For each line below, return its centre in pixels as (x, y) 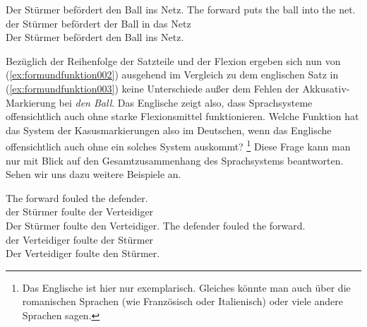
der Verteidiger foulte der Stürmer (80, 239)
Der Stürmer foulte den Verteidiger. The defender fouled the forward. (156, 225)
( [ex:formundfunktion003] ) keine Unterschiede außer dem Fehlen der (152, 88)
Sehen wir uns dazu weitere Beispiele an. (94, 174)
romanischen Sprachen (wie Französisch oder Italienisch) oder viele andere (182, 301)
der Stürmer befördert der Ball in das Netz (98, 23)
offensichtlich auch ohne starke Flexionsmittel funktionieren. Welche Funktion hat (182, 116)
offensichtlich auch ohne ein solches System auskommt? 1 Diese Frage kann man (178, 145)
